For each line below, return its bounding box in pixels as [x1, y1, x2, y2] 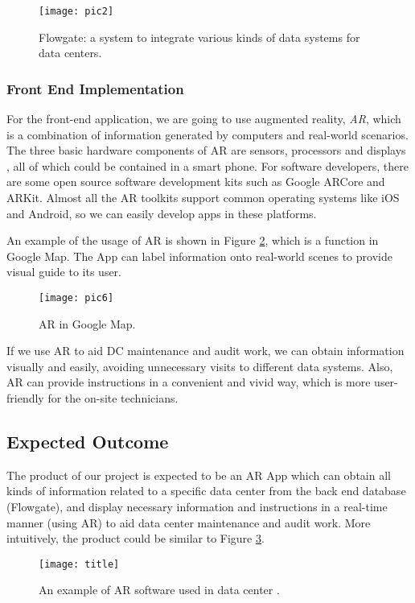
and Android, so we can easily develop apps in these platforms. [6, 204, 317, 221]
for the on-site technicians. [47, 390, 179, 407]
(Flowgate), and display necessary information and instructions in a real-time [6, 498, 388, 515]
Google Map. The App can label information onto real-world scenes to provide [6, 247, 392, 264]
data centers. [39, 44, 102, 61]
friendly [6, 390, 44, 407]
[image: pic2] [39, 6, 114, 17]
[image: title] [39, 558, 120, 570]
